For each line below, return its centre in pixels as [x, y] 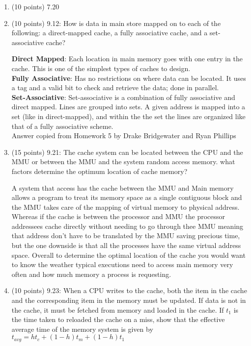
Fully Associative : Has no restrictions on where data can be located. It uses [129, 78]
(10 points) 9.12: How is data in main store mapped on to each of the [116, 23]
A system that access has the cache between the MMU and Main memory [123, 187]
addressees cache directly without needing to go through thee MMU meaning [127, 226]
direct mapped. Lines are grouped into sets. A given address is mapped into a [128, 107]
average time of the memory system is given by [82, 329]
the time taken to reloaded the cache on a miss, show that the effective [118, 319]
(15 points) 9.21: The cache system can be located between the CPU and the [127, 152]
